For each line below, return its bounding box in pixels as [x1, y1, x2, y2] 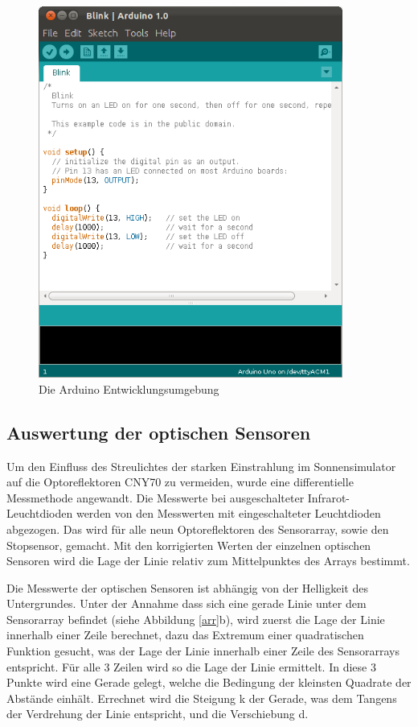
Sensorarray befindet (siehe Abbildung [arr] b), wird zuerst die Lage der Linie [6, 610, 385, 627]
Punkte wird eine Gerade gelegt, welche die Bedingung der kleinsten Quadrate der [6, 674, 412, 691]
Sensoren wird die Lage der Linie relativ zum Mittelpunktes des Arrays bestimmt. [6, 552, 410, 569]
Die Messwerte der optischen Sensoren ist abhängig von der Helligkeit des [6, 579, 368, 596]
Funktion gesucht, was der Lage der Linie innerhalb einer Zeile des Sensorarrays [6, 642, 400, 659]
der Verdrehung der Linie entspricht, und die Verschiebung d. [6, 705, 309, 722]
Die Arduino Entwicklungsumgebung [39, 380, 219, 397]
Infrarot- [307, 489, 350, 506]
